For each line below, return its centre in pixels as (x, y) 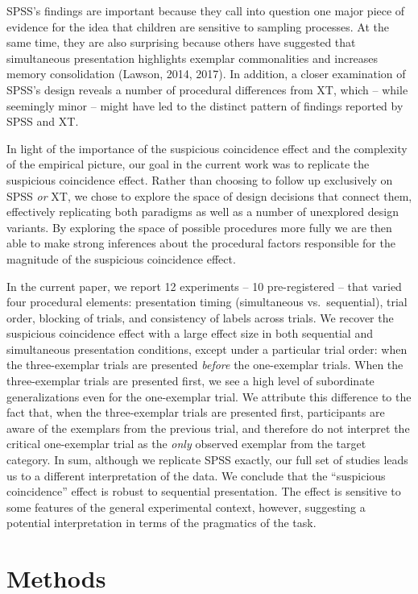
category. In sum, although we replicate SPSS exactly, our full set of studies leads (207, 460)
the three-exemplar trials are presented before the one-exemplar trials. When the (205, 365)
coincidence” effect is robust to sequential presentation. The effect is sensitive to (204, 491)
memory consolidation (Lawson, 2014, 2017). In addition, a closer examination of (206, 74)
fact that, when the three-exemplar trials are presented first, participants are (196, 412)
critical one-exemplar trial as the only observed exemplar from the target (186, 444)
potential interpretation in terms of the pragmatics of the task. (161, 523)
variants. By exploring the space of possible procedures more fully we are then (199, 227)
